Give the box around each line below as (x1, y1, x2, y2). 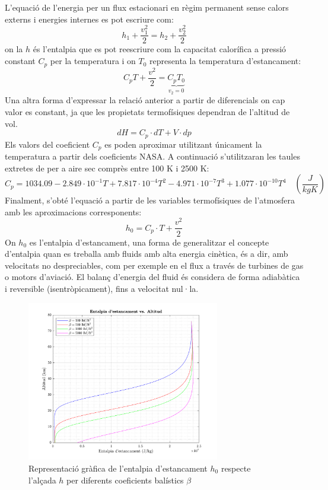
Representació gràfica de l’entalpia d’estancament (28, 462, 208, 474)
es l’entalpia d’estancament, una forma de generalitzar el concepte (29, 236, 269, 248)
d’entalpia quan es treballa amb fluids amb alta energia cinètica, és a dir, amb (5, 247, 288, 260)
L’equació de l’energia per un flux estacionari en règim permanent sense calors (5, 1, 289, 13)
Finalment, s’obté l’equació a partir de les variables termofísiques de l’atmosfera (5, 194, 295, 206)
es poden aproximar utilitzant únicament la (104, 138, 262, 150)
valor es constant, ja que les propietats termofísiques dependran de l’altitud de (5, 105, 290, 117)
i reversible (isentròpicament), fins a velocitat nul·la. (5, 282, 199, 294)
